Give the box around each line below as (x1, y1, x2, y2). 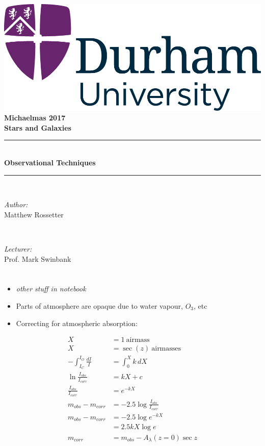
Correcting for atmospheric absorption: (16, 317, 138, 328)
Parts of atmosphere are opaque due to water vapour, (16, 300, 183, 311)
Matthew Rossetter (4, 209, 64, 219)
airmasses (151, 345, 181, 353)
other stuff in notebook (16, 283, 86, 294)
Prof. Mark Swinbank (4, 253, 71, 264)
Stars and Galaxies (4, 122, 71, 133)
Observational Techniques (4, 157, 96, 168)
